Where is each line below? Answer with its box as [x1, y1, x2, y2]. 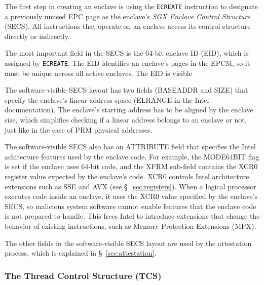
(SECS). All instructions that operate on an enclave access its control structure [5, 21, 251, 31]
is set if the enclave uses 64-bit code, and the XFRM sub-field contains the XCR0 [5, 161, 258, 172]
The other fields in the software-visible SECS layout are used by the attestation [5, 237, 252, 248]
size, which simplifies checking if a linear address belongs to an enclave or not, [5, 114, 247, 125]
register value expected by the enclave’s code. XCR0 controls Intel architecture [5, 171, 249, 182]
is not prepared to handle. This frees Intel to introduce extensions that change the [5, 211, 260, 221]
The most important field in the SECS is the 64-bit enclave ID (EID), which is [5, 48, 249, 58]
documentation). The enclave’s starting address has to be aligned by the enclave [5, 104, 253, 115]
